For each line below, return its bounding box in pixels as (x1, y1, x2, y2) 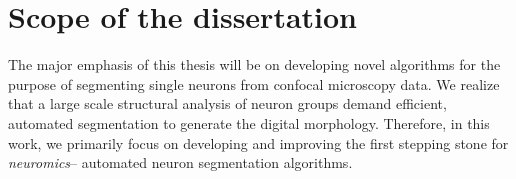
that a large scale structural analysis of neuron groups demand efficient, (8, 93, 447, 114)
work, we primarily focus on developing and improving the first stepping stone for (8, 132, 509, 153)
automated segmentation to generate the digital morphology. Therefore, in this (8, 112, 490, 133)
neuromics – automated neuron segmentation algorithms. (8, 152, 353, 173)
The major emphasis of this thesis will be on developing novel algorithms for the (8, 54, 501, 75)
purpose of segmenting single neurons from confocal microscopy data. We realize (8, 73, 500, 94)
